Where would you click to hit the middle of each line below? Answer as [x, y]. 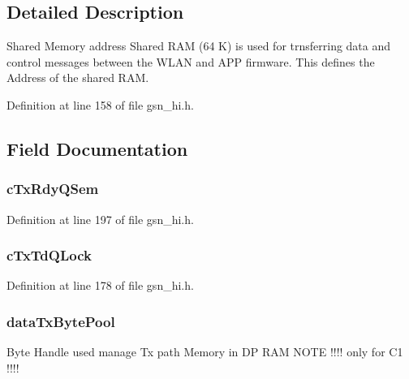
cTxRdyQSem [53, 189]
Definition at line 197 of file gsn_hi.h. [100, 219]
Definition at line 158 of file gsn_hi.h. [100, 104]
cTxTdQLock [49, 255]
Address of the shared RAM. [78, 78]
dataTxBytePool [61, 321]
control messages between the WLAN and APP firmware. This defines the [191, 61]
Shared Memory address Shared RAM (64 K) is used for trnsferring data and [199, 46]
